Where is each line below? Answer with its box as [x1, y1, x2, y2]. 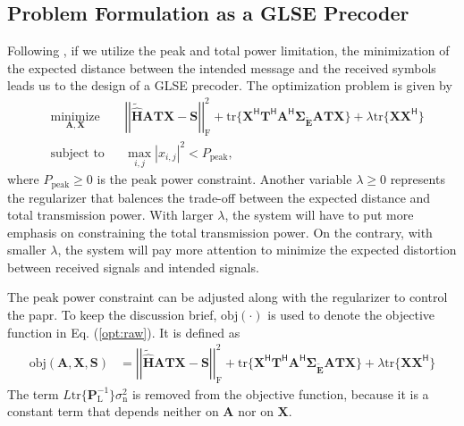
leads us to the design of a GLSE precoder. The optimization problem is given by [7, 76, 452, 95]
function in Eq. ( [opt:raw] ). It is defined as [7, 322, 240, 341]
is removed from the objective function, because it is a [131, 384, 429, 403]
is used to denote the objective [267, 305, 435, 324]
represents [390, 170, 445, 188]
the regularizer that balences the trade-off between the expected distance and [7, 188, 431, 206]
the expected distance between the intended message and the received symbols [7, 58, 436, 77]
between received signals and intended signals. [7, 257, 259, 276]
